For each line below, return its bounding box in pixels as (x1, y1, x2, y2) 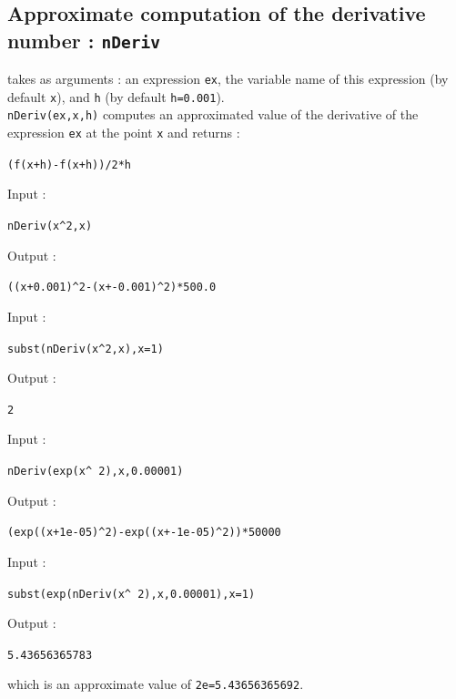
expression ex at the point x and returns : (7, 123, 240, 142)
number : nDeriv (7, 26, 160, 54)
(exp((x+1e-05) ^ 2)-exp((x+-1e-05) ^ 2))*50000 (7, 526, 281, 540)
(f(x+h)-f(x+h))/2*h (7, 158, 132, 171)
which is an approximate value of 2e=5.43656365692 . (7, 674, 304, 694)
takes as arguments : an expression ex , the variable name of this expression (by (7, 69, 449, 88)
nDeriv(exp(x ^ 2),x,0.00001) (7, 465, 184, 478)
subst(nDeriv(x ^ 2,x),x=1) (7, 342, 164, 355)
